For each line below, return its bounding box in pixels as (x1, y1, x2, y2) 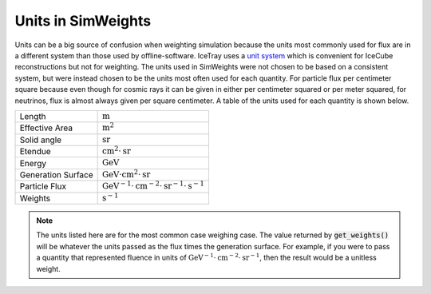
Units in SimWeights (14, 12, 152, 30)
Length (19, 111, 47, 122)
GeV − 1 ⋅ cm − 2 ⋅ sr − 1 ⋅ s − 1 (102, 179, 205, 192)
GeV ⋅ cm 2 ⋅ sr (102, 168, 151, 180)
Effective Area (19, 122, 73, 133)
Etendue (19, 146, 51, 157)
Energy (19, 157, 47, 169)
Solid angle (19, 134, 62, 145)
